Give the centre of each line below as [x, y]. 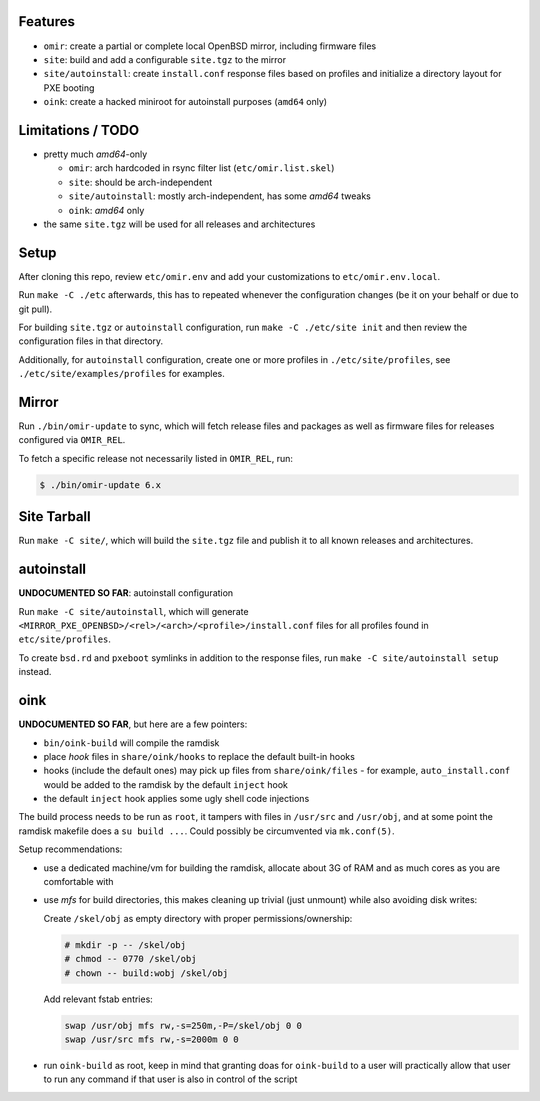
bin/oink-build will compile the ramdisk [131, 742]
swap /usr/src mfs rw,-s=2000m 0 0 [151, 1039]
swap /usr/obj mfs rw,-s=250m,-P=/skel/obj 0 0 [183, 1025]
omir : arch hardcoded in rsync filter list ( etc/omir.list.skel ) [201, 168]
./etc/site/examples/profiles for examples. [121, 374]
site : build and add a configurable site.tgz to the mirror [165, 59]
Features [46, 21]
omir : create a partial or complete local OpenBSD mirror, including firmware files [210, 46]
